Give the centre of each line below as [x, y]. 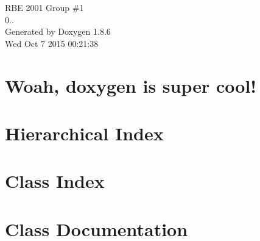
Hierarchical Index [84, 133]
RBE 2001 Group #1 [44, 7]
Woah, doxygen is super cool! [131, 85]
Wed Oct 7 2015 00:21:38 [52, 43]
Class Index [55, 181]
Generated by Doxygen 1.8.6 [58, 31]
